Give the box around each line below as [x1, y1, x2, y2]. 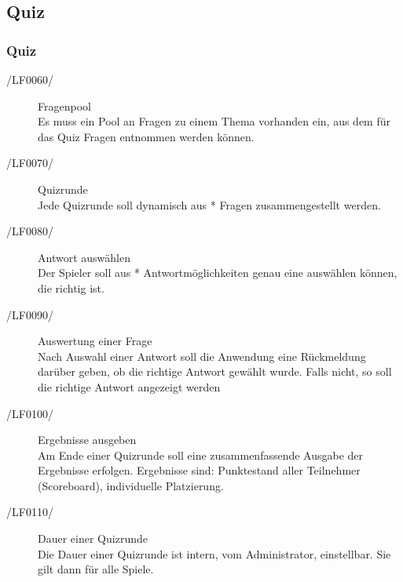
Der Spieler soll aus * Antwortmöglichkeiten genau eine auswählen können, [38, 264, 398, 281]
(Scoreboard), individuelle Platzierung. [38, 477, 224, 493]
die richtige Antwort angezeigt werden [38, 378, 221, 395]
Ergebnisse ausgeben [38, 431, 137, 448]
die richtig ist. [38, 279, 104, 296]
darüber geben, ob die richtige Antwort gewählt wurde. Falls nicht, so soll [38, 363, 392, 380]
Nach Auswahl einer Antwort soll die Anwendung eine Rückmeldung [38, 347, 366, 364]
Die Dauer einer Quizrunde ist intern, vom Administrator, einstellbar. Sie [38, 545, 391, 562]
